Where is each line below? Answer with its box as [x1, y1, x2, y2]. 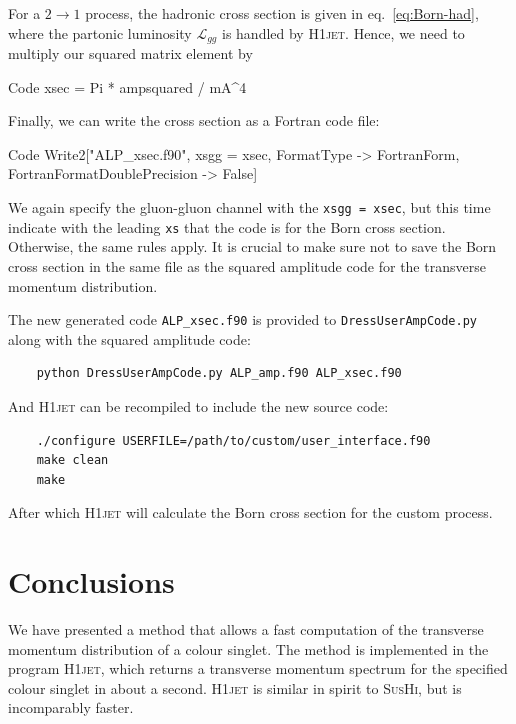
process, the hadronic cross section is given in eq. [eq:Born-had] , [85, 3, 479, 23]
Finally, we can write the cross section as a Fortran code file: [8, 110, 380, 131]
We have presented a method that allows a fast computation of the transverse [8, 619, 484, 640]
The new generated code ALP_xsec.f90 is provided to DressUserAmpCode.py [8, 309, 478, 330]
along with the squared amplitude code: [8, 328, 251, 349]
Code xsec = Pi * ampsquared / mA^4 [8, 76, 247, 97]
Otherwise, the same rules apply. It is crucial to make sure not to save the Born [8, 236, 497, 257]
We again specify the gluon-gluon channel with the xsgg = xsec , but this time [8, 197, 491, 218]
